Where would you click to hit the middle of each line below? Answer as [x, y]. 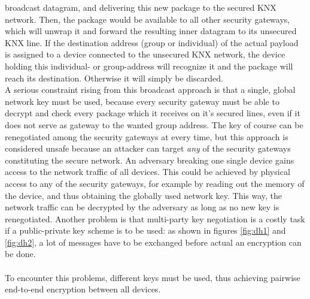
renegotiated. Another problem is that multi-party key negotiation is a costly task [155, 218]
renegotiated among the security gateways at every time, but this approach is [147, 136]
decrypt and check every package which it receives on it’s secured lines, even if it [153, 113]
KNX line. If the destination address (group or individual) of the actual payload [152, 42]
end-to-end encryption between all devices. [83, 289]
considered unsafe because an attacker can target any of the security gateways [148, 148]
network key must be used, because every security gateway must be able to [142, 101]
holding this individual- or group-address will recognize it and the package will [149, 66]
